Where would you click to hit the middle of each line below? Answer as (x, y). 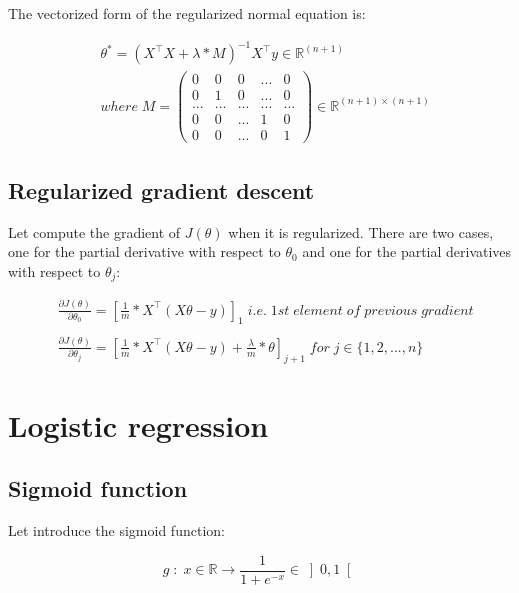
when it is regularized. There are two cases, (361, 231)
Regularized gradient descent (161, 189)
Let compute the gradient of (94, 231)
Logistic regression (138, 424)
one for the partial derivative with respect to (144, 251)
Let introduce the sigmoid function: (116, 530)
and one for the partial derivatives (407, 251)
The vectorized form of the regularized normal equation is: (187, 13)
